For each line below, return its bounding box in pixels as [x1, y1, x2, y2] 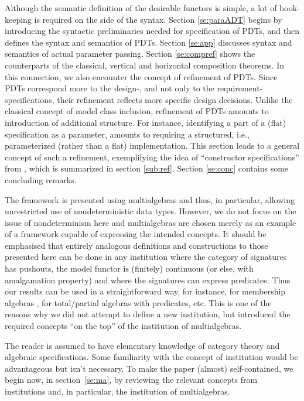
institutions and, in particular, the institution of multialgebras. [5, 385, 230, 397]
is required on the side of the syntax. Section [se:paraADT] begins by [34, 13, 282, 25]
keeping [5, 13, 32, 25]
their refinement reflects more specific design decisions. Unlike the [57, 93, 293, 105]
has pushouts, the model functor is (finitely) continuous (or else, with [5, 262, 254, 275]
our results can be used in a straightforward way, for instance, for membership [5, 285, 286, 297]
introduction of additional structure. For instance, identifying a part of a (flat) [5, 116, 286, 128]
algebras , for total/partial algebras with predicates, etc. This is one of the [5, 296, 272, 309]
